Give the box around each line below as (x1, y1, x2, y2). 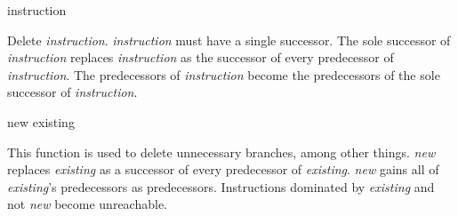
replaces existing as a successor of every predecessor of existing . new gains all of (7, 160, 439, 179)
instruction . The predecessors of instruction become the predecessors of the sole (7, 65, 440, 84)
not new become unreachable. (7, 195, 167, 213)
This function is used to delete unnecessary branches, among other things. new (7, 142, 436, 161)
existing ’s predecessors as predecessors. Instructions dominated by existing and (7, 177, 435, 196)
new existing (7, 112, 75, 131)
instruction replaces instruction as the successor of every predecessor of (7, 48, 394, 67)
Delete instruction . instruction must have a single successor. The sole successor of (7, 30, 451, 49)
